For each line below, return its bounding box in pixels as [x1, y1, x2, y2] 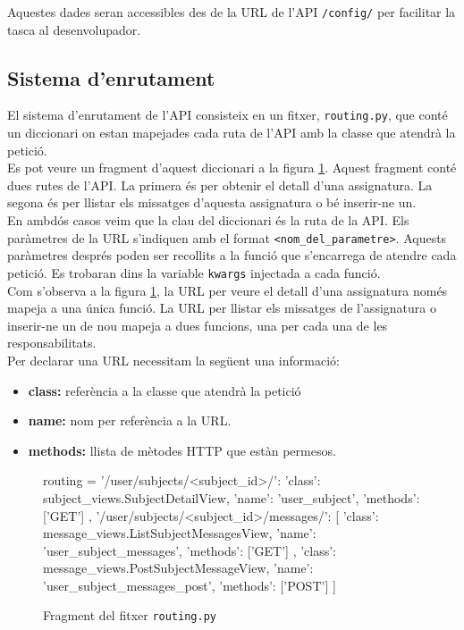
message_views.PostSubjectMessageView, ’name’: [43, 559, 314, 577]
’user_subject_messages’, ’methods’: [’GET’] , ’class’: [43, 541, 337, 559]
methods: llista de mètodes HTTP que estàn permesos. [28, 441, 336, 459]
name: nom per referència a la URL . [28, 411, 232, 430]
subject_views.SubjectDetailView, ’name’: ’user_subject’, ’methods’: [43, 488, 420, 507]
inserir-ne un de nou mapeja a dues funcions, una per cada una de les [7, 315, 388, 334]
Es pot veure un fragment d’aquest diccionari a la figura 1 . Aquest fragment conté [7, 158, 457, 177]
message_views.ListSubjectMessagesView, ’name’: [43, 524, 316, 542]
